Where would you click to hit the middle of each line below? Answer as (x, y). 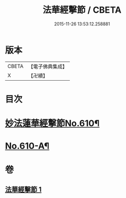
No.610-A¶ (27, 146)
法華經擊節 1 (23, 189)
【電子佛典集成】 (48, 66)
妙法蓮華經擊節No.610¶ (52, 123)
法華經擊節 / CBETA (82, 10)
